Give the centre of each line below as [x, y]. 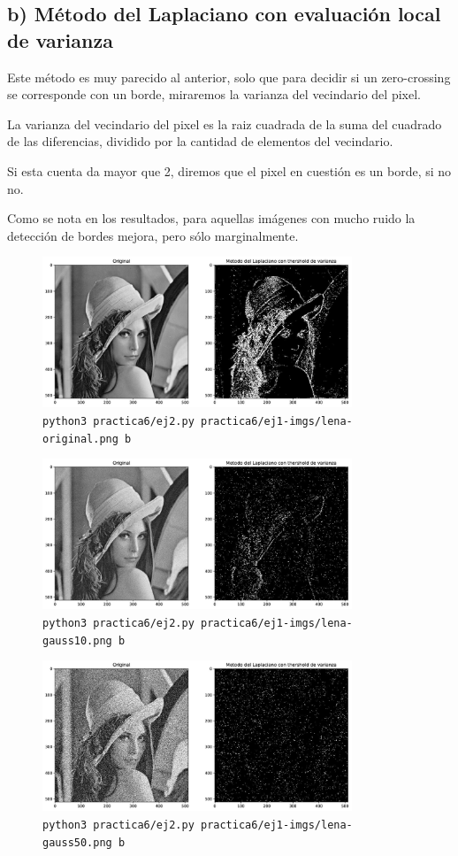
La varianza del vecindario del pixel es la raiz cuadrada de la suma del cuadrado [225, 123]
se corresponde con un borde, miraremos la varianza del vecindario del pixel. [214, 94]
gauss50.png [77, 842]
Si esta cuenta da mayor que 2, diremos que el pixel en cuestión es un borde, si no [229, 170]
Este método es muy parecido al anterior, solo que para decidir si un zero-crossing [229, 77]
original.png [80, 439]
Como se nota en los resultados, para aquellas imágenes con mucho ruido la [211, 218]
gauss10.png [77, 640]
